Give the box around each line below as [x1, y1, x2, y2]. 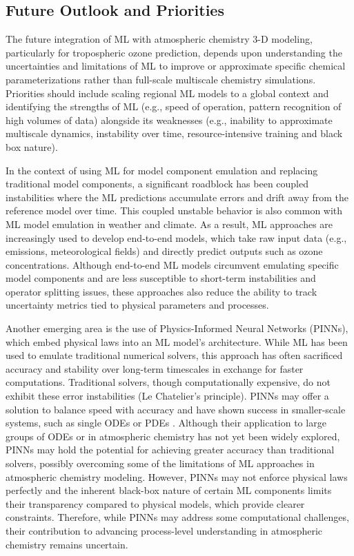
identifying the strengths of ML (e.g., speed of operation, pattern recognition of [6, 99, 342, 114]
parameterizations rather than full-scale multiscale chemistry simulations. [6, 72, 316, 86]
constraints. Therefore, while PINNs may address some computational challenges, [6, 510, 349, 524]
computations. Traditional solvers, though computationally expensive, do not [6, 375, 331, 389]
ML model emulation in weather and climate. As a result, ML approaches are [6, 216, 333, 231]
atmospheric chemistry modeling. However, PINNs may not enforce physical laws [6, 469, 348, 484]
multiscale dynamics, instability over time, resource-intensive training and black [6, 126, 343, 141]
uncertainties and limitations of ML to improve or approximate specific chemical [6, 59, 346, 73]
